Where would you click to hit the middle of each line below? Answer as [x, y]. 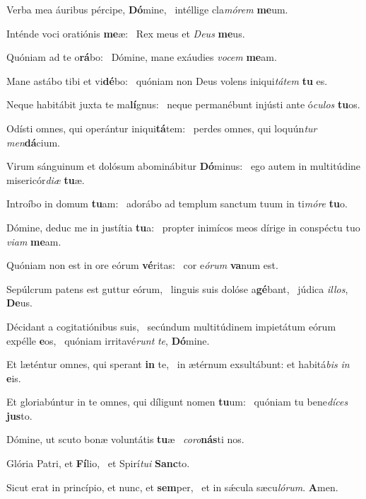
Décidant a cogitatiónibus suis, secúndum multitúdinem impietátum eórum [171, 326]
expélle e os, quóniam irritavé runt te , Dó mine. [108, 340]
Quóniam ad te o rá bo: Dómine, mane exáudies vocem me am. [142, 57]
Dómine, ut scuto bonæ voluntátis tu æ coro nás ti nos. [125, 439]
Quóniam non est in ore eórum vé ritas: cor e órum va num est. [142, 265]
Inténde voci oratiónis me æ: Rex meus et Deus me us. [126, 33]
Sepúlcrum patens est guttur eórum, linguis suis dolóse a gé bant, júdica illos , [177, 288]
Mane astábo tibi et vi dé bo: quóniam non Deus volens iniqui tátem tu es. [167, 80]
